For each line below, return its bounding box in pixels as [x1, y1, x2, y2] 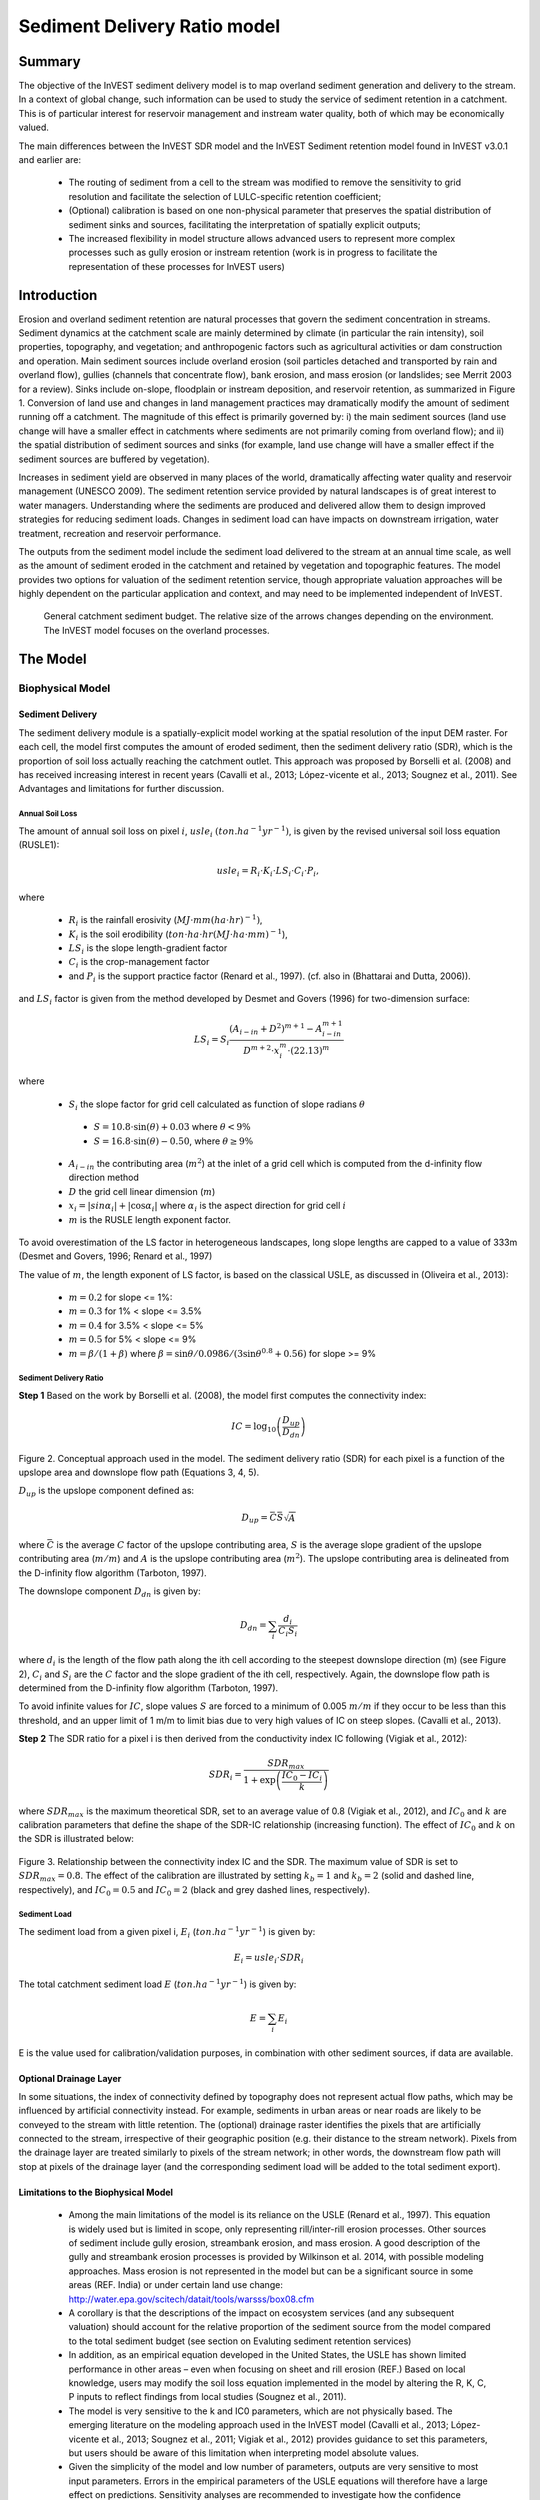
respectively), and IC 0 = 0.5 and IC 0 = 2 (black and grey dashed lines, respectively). [18, 1883, 370, 1898]
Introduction [18, 286, 98, 304]
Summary [18, 53, 81, 70]
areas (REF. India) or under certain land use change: [68, 2279, 284, 2291]
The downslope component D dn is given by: [18, 1585, 201, 1599]
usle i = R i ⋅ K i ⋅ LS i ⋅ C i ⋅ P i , [216, 865, 320, 879]
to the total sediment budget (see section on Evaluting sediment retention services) [68, 2335, 412, 2347]
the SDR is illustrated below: [18, 1833, 135, 1845]
